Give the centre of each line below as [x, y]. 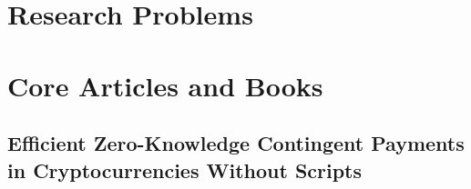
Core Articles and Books [165, 85]
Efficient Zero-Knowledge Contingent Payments [236, 143]
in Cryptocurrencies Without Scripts [185, 169]
